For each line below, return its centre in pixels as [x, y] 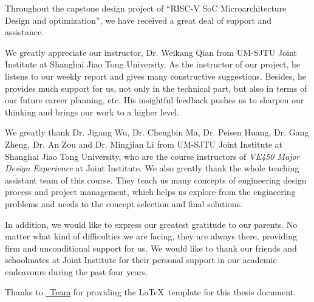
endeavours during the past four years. [77, 271]
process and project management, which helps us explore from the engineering [150, 192]
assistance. [24, 32]
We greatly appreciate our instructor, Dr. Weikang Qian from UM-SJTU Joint [151, 52]
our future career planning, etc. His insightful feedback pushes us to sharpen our [155, 100]
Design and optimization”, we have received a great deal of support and [138, 20]
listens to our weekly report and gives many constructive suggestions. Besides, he [156, 76]
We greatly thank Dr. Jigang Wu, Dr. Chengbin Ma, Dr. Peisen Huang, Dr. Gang [157, 132]
